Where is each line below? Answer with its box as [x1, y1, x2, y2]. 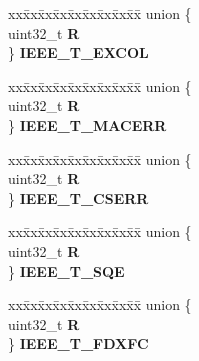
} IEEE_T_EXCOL [8, 42, 149, 63]
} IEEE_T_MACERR [8, 114, 167, 135]
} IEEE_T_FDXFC [8, 333, 149, 354]
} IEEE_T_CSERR [8, 187, 149, 208]
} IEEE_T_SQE [8, 260, 125, 281]
